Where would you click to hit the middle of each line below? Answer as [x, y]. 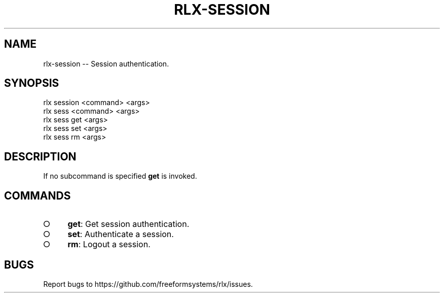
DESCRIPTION [40, 156]
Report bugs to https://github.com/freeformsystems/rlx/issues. [148, 284]
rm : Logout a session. [109, 244]
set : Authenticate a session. [121, 234]
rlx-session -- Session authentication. [106, 63]
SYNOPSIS [32, 83]
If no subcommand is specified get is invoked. [120, 176]
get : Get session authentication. [128, 224]
